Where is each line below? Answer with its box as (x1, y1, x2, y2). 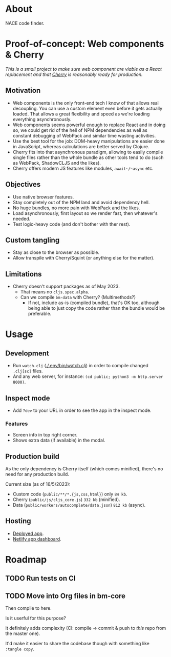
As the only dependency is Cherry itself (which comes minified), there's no (5, 466, 163, 472)
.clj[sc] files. (12, 368, 43, 374)
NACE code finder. (5, 20, 45, 26)
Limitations (5, 270, 42, 278)
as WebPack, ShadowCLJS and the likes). (12, 160, 101, 166)
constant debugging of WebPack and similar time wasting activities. (12, 132, 156, 138)
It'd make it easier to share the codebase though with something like (5, 641, 149, 647)
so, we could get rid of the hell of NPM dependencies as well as (12, 127, 147, 133)
